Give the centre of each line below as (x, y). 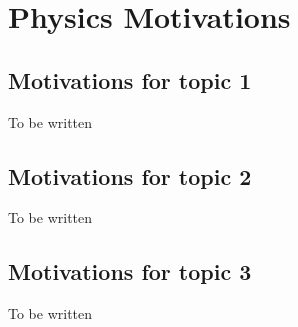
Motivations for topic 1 (130, 79)
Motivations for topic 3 (130, 271)
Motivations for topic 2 (130, 175)
